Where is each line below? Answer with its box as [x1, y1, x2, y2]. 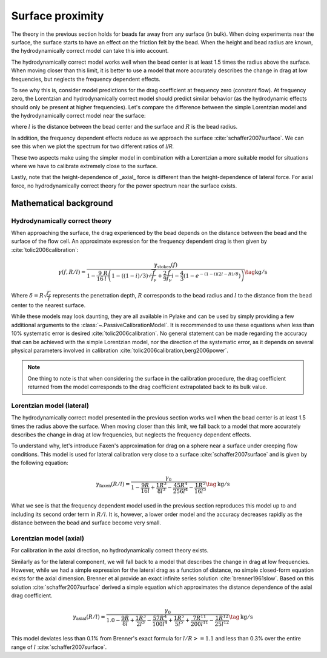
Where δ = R [11, 291, 44, 299]
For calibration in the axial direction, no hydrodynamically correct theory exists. [11, 547, 209, 554]
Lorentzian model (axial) [11, 534, 85, 543]
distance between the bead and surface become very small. [11, 519, 162, 526]
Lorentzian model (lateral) [11, 401, 89, 410]
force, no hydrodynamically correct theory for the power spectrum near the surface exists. [11, 182, 237, 189]
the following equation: [11, 459, 69, 467]
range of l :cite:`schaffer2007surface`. [11, 643, 107, 651]
